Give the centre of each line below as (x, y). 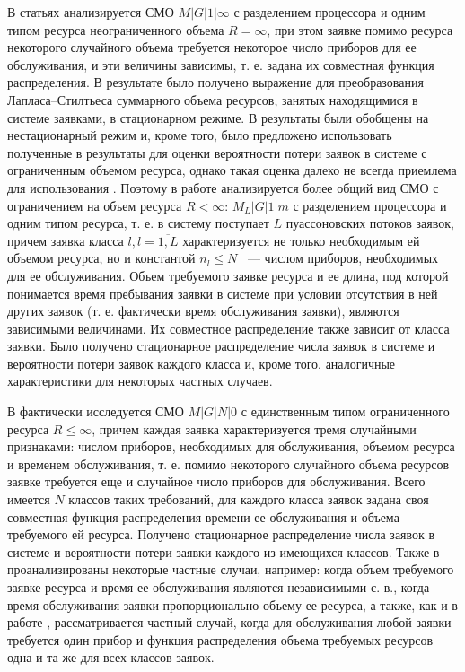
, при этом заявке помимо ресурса (360, 29)
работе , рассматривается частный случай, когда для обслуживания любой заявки (229, 622)
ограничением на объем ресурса (95, 205)
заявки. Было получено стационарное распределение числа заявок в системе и (221, 346)
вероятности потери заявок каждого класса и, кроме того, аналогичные (202, 363)
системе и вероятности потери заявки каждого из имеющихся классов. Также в (224, 551)
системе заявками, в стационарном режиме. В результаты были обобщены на (218, 117)
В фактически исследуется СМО (96, 411)
